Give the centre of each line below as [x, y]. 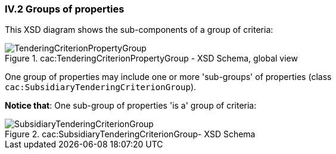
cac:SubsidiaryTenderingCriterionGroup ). [101, 87]
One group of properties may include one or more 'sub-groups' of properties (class [168, 77]
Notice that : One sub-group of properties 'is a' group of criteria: [131, 106]
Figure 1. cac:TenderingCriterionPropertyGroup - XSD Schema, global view [151, 58]
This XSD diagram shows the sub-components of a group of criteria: [139, 30]
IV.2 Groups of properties [65, 9]
